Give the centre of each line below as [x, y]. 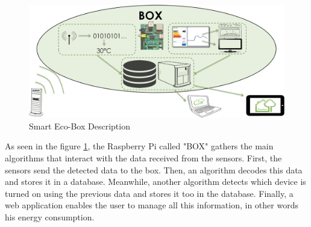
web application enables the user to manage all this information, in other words [152, 205]
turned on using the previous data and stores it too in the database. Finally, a [149, 193]
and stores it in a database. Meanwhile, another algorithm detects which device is [155, 182]
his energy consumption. [50, 216]
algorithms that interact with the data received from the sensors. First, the [143, 157]
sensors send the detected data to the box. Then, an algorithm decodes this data [154, 169]
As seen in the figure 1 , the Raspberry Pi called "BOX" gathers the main [139, 146]
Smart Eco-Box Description [80, 126]
